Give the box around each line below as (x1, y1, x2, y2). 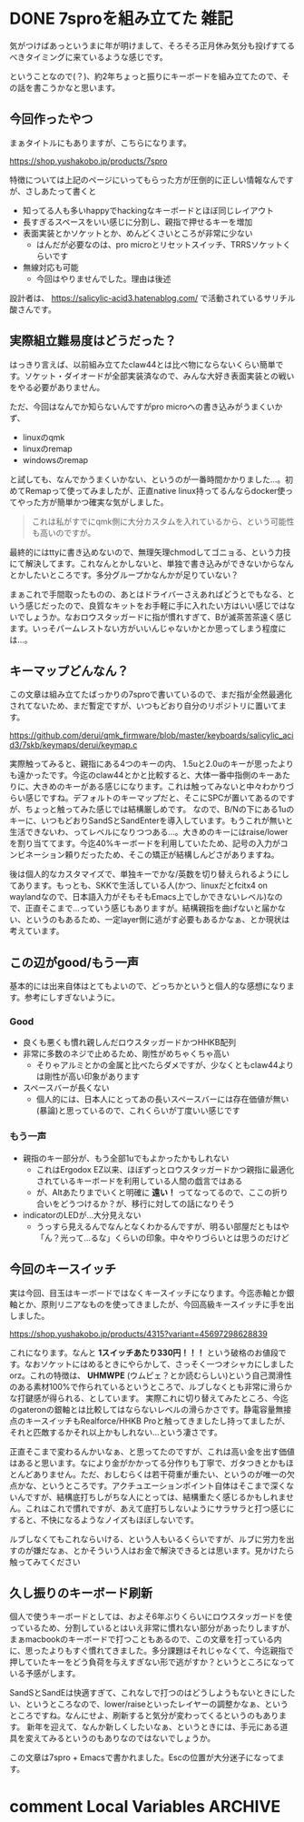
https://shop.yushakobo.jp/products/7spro (9, 156, 168, 166)
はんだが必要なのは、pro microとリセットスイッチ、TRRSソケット (35, 238, 283, 250)
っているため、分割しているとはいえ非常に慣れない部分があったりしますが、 (9, 1623, 295, 1634)
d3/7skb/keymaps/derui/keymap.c (9, 740, 138, 750)
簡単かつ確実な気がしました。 (56, 497, 169, 508)
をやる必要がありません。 (9, 381, 105, 392)
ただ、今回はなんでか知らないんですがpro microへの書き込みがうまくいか (9, 401, 283, 412)
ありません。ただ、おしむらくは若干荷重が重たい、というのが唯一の (33, 1468, 288, 1479)
